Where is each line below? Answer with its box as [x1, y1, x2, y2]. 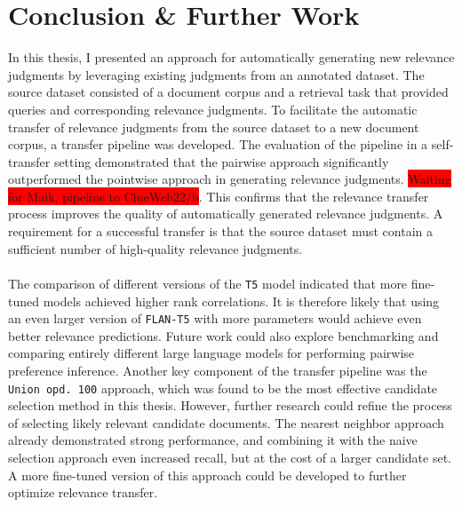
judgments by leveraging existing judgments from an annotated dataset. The [8, 65, 425, 83]
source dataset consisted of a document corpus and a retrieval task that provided [8, 83, 449, 101]
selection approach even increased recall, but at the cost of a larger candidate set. [8, 448, 452, 466]
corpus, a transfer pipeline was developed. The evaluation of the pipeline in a [8, 135, 428, 154]
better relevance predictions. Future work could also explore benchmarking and [8, 326, 439, 345]
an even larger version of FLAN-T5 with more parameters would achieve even [8, 309, 422, 328]
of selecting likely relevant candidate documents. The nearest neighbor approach [8, 413, 444, 432]
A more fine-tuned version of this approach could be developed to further [8, 465, 407, 484]
